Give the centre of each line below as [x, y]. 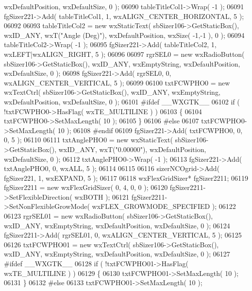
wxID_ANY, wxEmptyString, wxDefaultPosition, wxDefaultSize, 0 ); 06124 [117, 225]
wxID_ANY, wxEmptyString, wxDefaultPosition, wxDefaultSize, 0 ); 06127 [117, 254]
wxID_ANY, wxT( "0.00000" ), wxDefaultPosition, [132, 149]
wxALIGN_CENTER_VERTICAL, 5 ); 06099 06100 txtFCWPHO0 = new [117, 82]
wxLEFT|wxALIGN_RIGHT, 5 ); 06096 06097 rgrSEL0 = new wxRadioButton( [124, 54]
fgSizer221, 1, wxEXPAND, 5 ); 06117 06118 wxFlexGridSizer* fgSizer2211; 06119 [126, 178]
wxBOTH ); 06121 [102, 197]
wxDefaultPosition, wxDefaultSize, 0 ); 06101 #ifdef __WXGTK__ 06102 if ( [122, 101]
